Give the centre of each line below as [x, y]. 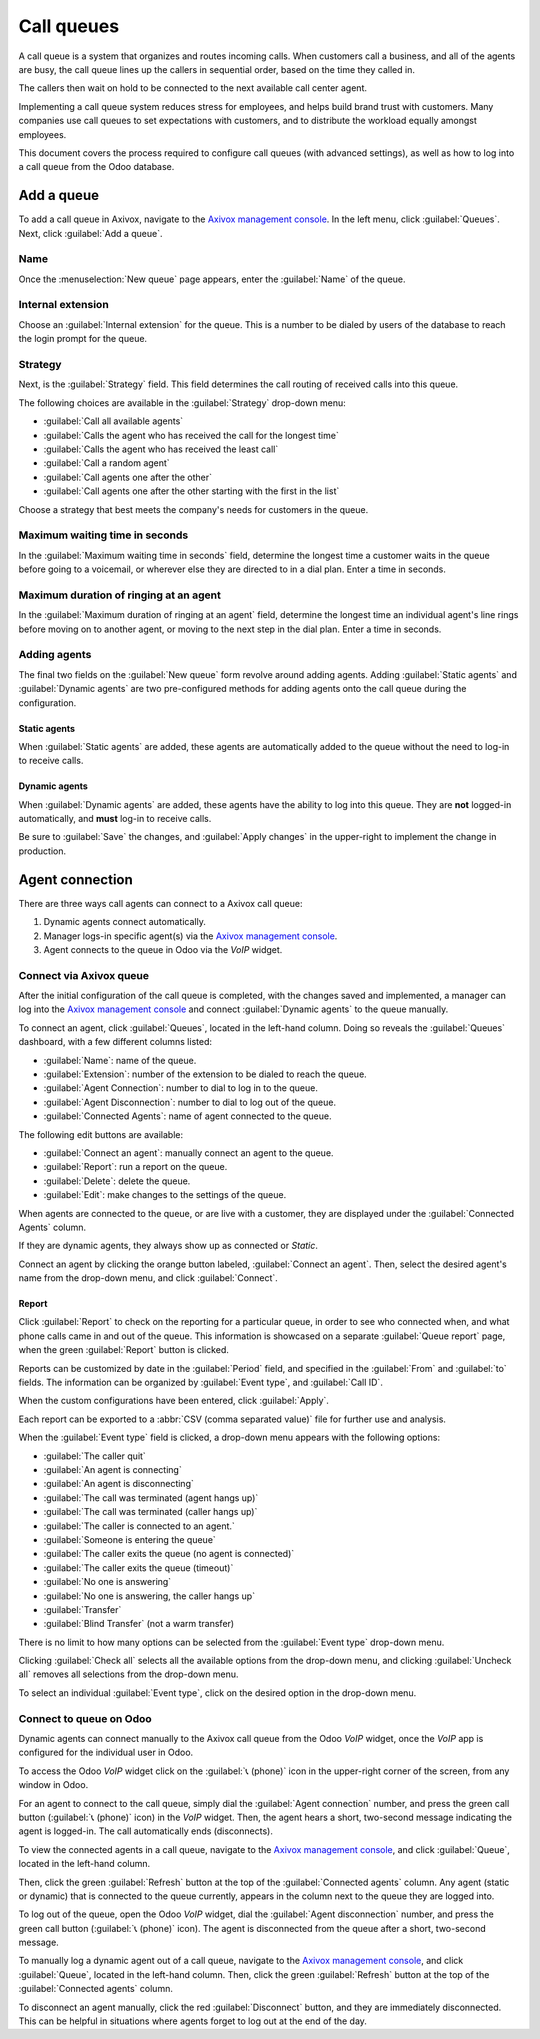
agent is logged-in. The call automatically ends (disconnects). [146, 1831]
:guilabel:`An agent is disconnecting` [118, 1484]
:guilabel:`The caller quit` [95, 1456]
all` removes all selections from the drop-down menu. [128, 1674]
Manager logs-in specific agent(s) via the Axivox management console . [190, 936]
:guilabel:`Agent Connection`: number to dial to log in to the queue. [181, 1088]
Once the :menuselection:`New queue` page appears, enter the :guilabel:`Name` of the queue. [212, 279]
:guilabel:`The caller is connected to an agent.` [139, 1526]
